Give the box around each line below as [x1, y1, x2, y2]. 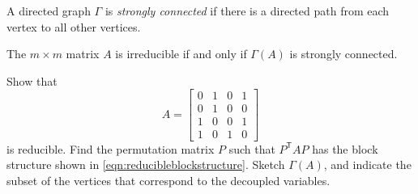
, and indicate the [323, 156, 412, 173]
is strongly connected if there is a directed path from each [104, 2, 390, 19]
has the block [312, 140, 378, 157]
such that [228, 140, 275, 157]
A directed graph [6, 2, 91, 19]
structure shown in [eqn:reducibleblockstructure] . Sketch [6, 156, 285, 173]
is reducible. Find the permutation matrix [6, 140, 215, 157]
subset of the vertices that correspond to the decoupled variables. [6, 171, 331, 188]
